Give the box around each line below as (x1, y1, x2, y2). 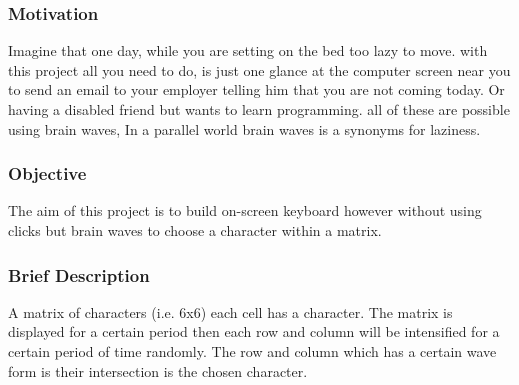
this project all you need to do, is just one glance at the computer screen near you (8, 59, 511, 80)
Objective (8, 161, 87, 186)
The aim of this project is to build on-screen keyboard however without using (8, 200, 482, 221)
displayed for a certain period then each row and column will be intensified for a (8, 321, 500, 342)
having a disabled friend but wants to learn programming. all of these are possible (8, 99, 510, 119)
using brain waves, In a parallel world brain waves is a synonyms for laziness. (8, 118, 481, 139)
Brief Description (8, 262, 150, 287)
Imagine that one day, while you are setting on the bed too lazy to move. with (8, 40, 488, 61)
